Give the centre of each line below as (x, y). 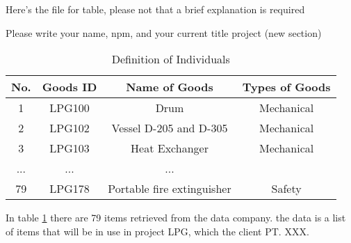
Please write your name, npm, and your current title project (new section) (164, 32)
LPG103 (70, 148)
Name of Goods (170, 87)
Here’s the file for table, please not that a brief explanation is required (155, 9)
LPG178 (70, 189)
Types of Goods (286, 87)
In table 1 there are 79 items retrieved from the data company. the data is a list (176, 218)
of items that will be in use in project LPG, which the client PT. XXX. (157, 231)
